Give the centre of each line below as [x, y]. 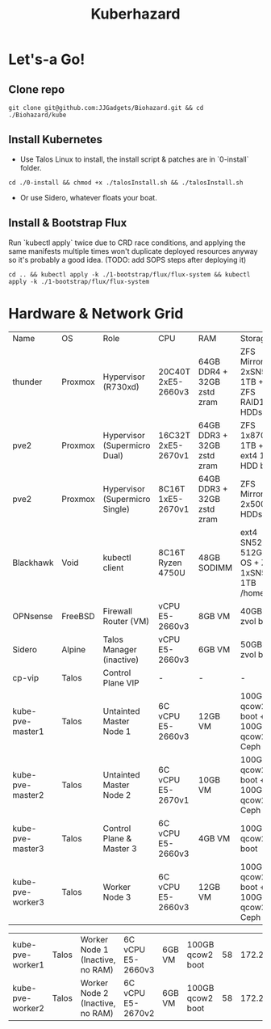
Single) [117, 508]
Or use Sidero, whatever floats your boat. [88, 197]
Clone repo [37, 89]
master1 [28, 731]
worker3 [28, 902]
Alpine [74, 649]
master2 [28, 795]
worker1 [28, 964]
